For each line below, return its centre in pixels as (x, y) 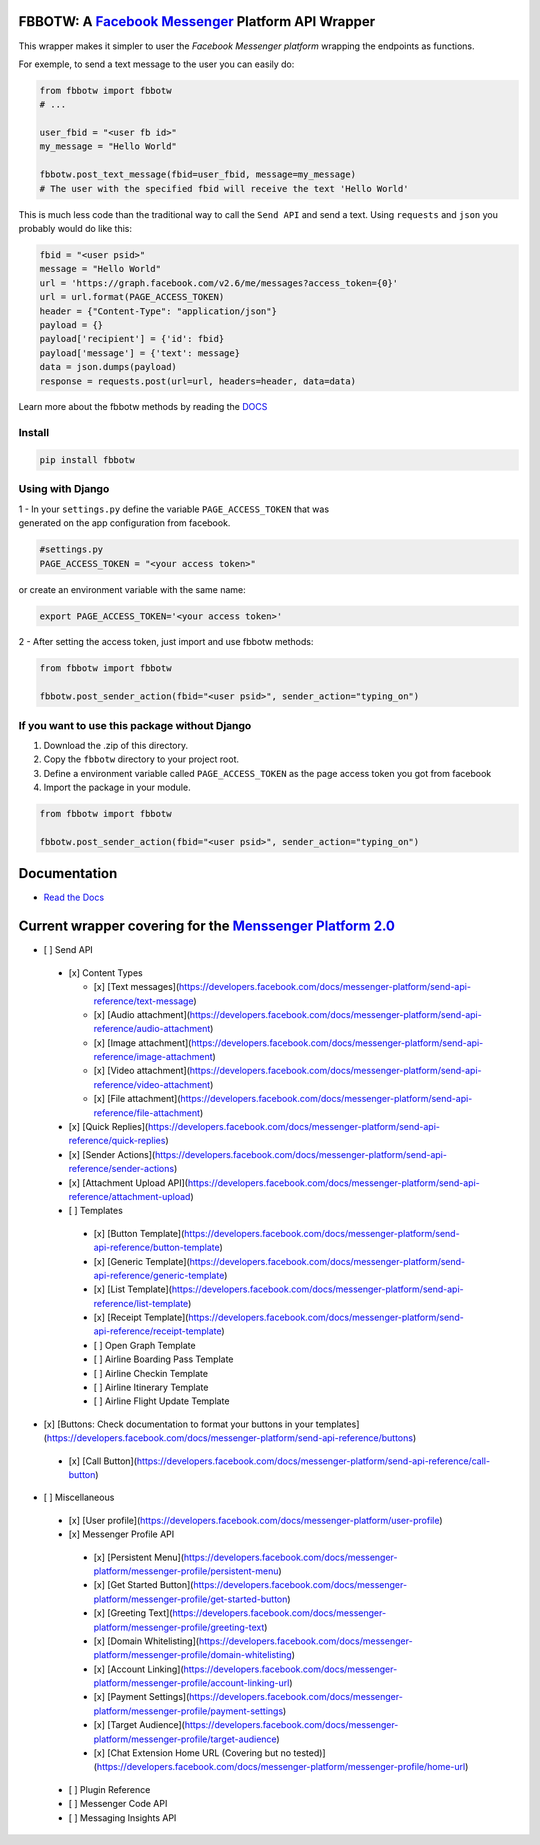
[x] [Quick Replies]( (108, 1127)
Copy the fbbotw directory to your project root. (141, 759)
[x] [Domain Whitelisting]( (146, 1641)
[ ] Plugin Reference (109, 1789)
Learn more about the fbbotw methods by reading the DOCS (143, 407)
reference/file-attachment (146, 1112)
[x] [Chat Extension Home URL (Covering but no (192, 1753)
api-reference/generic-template (159, 1275)
